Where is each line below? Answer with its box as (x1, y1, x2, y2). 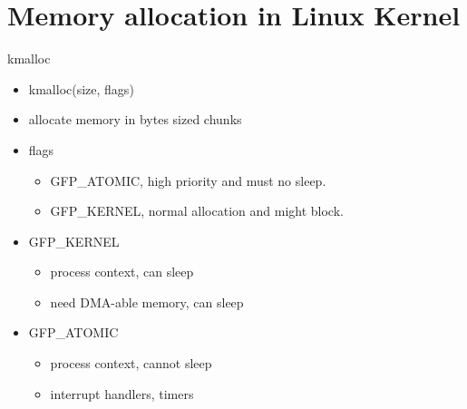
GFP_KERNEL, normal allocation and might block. (50, 201, 344, 220)
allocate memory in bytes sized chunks (28, 110, 242, 129)
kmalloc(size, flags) (28, 79, 134, 98)
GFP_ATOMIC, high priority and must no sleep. (50, 170, 326, 190)
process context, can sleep (50, 262, 194, 281)
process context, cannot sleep (50, 354, 212, 373)
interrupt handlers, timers (50, 384, 194, 403)
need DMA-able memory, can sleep (50, 292, 244, 311)
